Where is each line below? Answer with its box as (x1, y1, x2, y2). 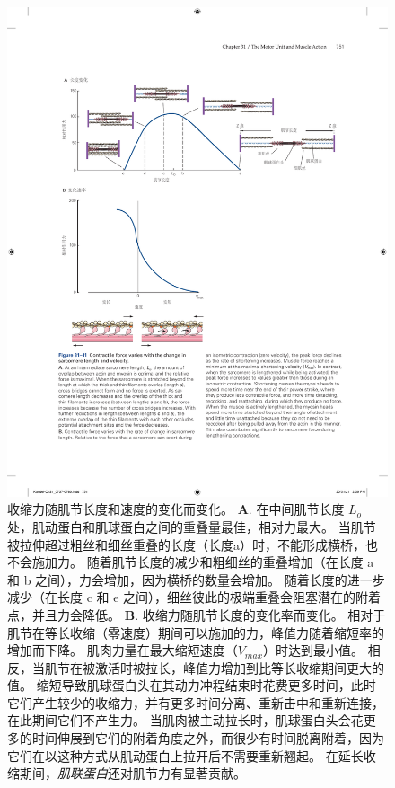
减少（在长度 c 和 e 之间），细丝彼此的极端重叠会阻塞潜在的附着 (7, 588, 382, 606)
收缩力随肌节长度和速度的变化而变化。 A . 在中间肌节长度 (7, 500, 345, 518)
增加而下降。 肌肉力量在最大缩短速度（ (7, 641, 238, 660)
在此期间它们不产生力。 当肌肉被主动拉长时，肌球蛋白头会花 (7, 711, 364, 730)
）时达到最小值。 (263, 641, 364, 660)
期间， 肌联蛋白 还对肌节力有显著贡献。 (19, 764, 246, 783)
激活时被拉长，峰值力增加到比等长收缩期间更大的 (94, 658, 384, 677)
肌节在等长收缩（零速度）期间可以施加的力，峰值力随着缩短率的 (7, 623, 384, 642)
